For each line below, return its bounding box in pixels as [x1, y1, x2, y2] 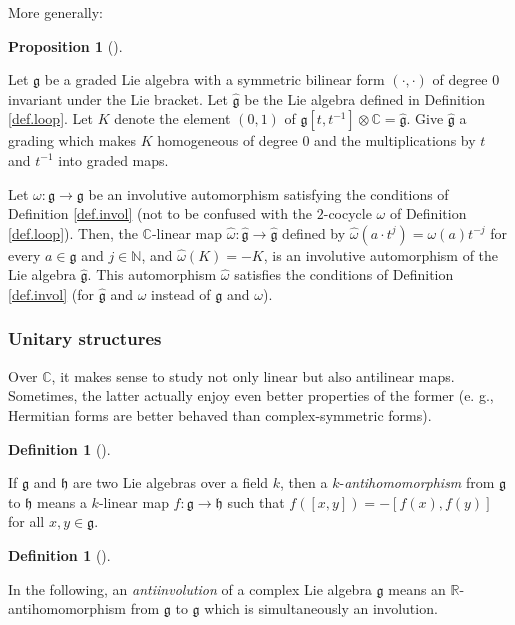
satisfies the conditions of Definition [234, 264, 454, 285]
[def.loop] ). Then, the [8, 222, 138, 243]
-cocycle [323, 203, 372, 224]
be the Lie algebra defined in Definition [244, 88, 486, 109]
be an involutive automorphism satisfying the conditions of [88, 183, 449, 204]
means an [388, 578, 446, 599]
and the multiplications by [314, 130, 476, 151]
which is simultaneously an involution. [204, 598, 438, 619]
